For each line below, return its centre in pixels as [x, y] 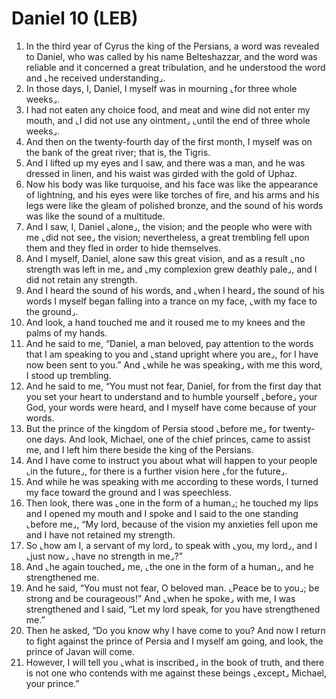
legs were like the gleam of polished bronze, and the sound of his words [174, 205]
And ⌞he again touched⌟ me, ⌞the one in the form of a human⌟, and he [169, 566]
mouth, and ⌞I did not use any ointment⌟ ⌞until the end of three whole [168, 120]
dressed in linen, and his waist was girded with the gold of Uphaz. [161, 173]
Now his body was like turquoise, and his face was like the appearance [172, 184]
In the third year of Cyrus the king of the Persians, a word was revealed [172, 46]
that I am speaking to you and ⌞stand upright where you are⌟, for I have [172, 354]
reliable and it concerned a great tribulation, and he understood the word [175, 67]
